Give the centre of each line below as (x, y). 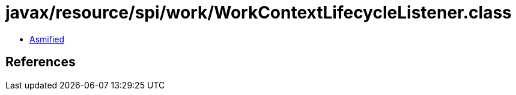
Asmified (47, 39)
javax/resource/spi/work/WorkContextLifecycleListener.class (259, 13)
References (41, 62)
